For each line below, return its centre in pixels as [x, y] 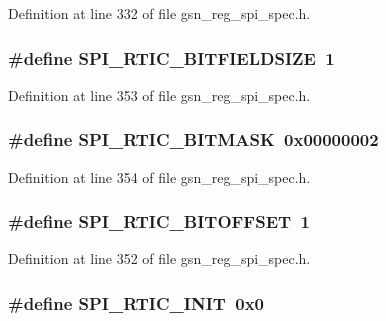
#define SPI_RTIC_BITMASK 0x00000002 [193, 139]
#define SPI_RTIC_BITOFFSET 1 [159, 221]
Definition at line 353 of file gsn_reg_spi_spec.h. [159, 94]
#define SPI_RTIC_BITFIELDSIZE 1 [171, 57]
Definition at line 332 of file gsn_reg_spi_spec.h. [159, 13]
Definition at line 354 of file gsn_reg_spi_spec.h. [159, 176]
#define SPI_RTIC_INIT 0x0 [136, 302]
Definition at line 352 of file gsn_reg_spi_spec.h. [159, 258]
